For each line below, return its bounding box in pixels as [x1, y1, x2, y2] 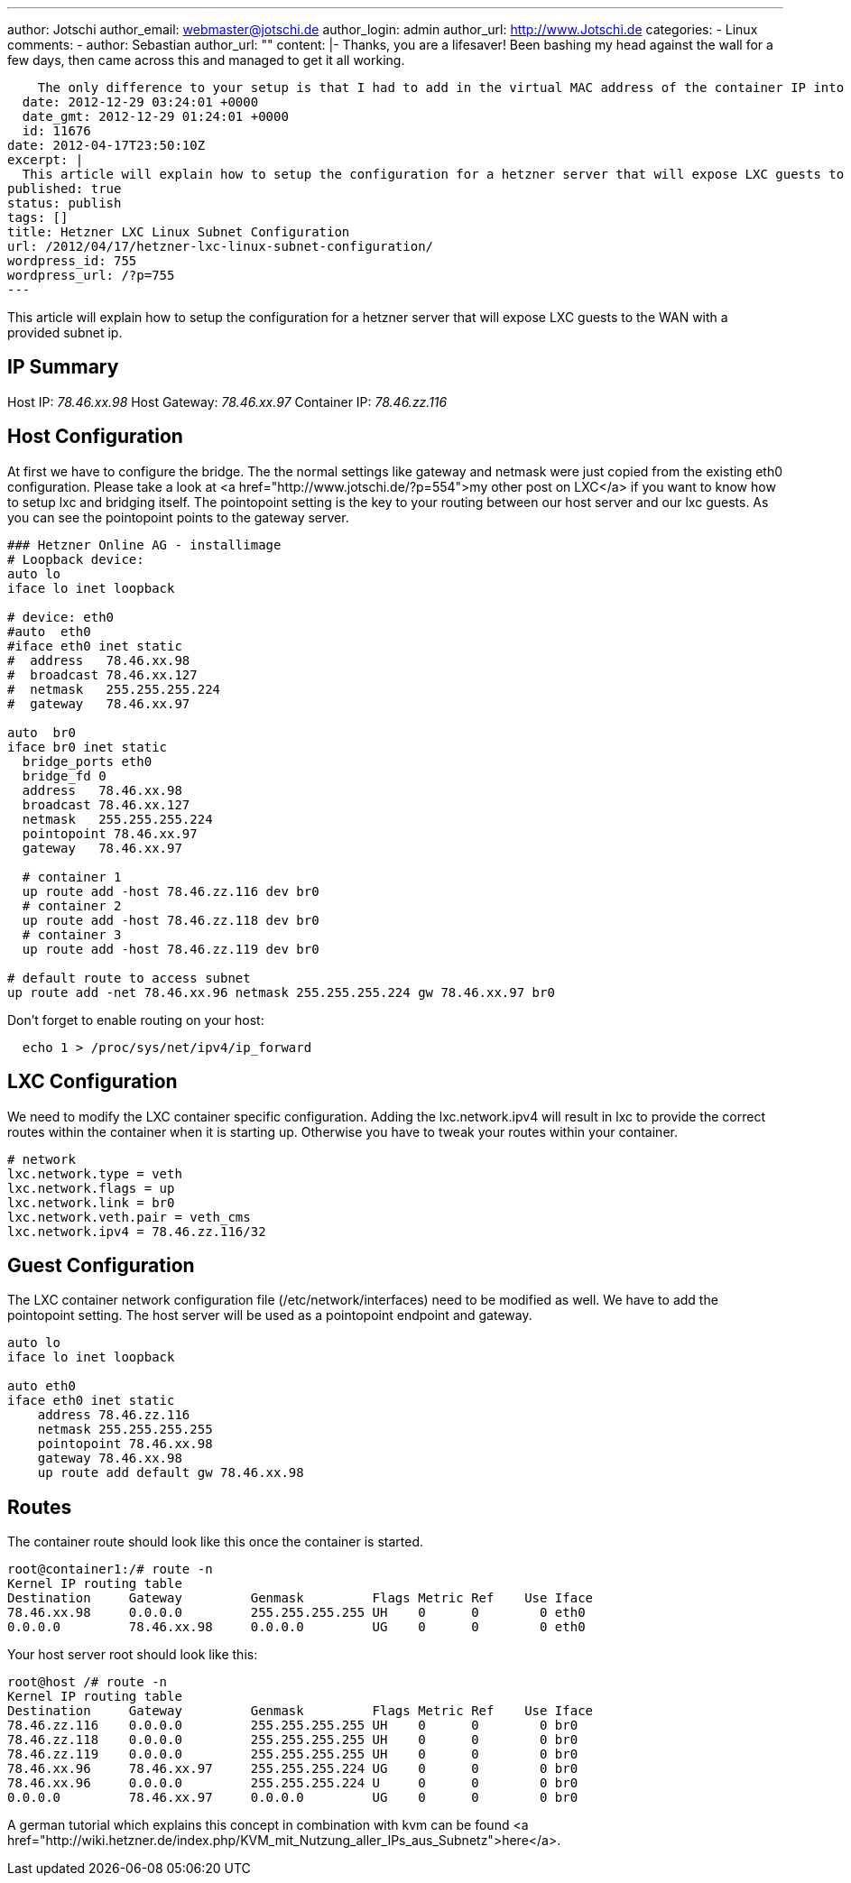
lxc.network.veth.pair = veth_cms [7, 1209, 251, 1224]
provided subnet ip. [7, 325, 123, 340]
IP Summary [7, 355, 119, 379]
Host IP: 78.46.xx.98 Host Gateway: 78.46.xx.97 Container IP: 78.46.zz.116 [7, 393, 448, 410]
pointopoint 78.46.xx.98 [37, 1436, 213, 1452]
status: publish [7, 196, 122, 210]
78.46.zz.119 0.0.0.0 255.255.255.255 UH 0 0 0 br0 [7, 1747, 578, 1762]
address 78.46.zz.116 [37, 1408, 190, 1423]
